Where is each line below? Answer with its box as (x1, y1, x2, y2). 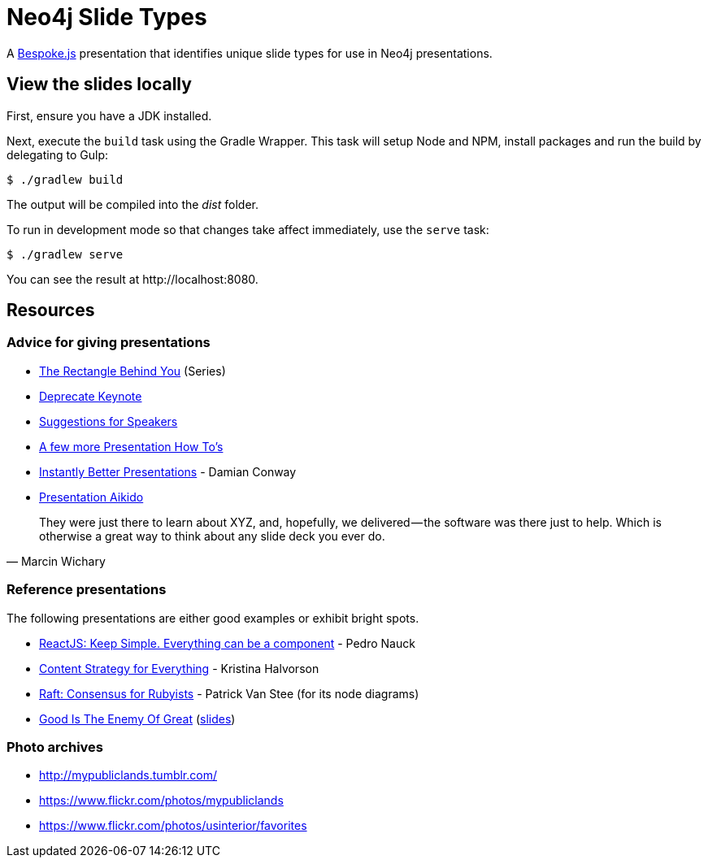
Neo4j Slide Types (7, 3, 207, 31)
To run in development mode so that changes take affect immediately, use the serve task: (7, 222, 489, 237)
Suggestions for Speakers (39, 414, 178, 428)
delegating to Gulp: (7, 147, 108, 162)
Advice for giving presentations (7, 334, 211, 351)
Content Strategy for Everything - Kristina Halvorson (39, 661, 319, 675)
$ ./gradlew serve (7, 247, 124, 261)
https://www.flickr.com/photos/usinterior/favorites (39, 818, 307, 833)
